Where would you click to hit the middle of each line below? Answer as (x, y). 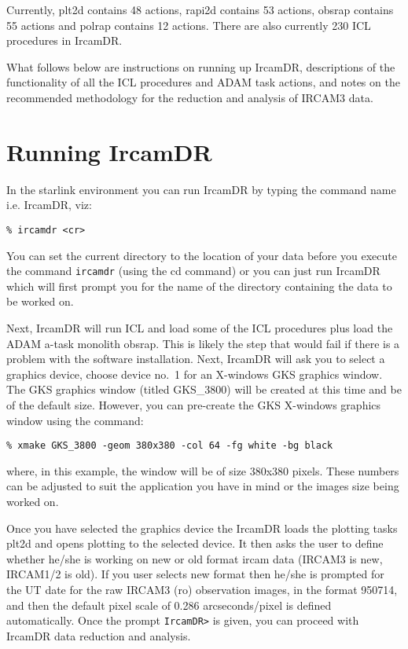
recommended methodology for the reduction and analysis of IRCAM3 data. (190, 97)
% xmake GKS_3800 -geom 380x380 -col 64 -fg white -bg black (170, 446)
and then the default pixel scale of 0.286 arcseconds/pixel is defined (169, 605)
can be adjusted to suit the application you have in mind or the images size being (203, 486)
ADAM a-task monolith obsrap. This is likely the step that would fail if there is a (203, 343)
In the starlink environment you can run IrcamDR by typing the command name (201, 189)
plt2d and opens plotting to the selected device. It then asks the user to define (195, 543)
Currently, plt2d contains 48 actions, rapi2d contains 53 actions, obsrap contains (200, 9)
